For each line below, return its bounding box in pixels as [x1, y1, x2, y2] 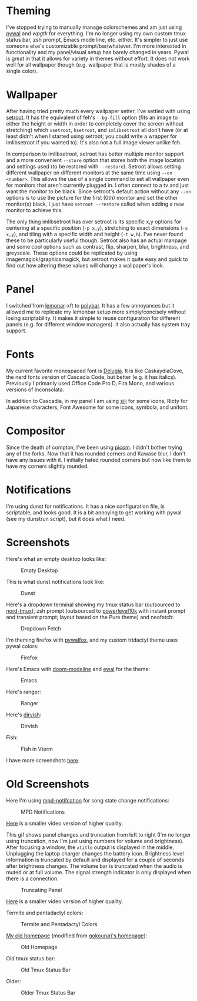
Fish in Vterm [21, 745, 53, 752]
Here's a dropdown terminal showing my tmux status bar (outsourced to [6, 601, 181, 608]
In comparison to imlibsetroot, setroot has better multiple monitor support [6, 150, 184, 157]
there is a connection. [6, 875, 59, 882]
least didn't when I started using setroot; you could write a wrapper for [6, 133, 178, 140]
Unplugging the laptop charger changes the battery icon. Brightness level [6, 850, 184, 857]
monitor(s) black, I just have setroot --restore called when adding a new [6, 200, 185, 207]
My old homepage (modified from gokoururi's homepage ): [6, 932, 148, 939]
